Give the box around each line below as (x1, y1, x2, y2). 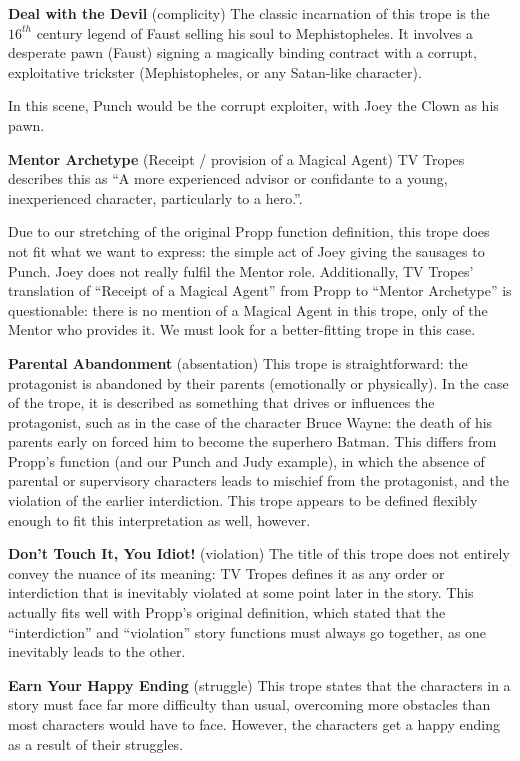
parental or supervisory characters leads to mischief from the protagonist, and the (8, 470, 509, 491)
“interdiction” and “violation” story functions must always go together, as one (8, 621, 487, 642)
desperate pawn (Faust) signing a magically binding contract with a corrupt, (8, 42, 477, 63)
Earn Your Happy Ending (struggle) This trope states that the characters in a (8, 674, 511, 695)
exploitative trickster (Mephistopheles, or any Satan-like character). (8, 61, 422, 82)
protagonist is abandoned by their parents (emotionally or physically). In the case (8, 372, 509, 393)
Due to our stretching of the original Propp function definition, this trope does (8, 221, 490, 242)
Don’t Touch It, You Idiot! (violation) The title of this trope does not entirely (8, 543, 510, 564)
